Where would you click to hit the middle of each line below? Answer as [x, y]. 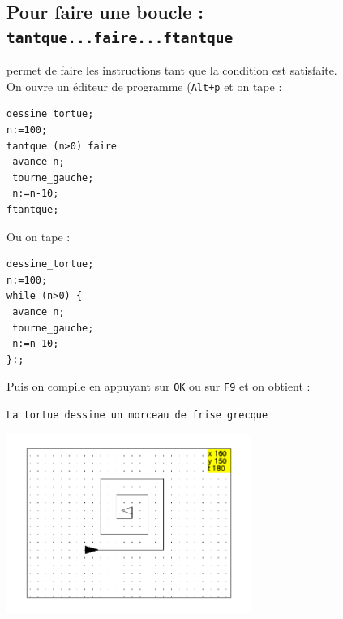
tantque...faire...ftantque [120, 37]
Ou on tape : [39, 236]
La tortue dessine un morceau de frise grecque [137, 415]
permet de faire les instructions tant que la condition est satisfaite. [172, 70]
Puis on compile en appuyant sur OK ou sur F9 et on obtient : [159, 386]
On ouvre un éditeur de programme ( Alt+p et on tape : [144, 86]
